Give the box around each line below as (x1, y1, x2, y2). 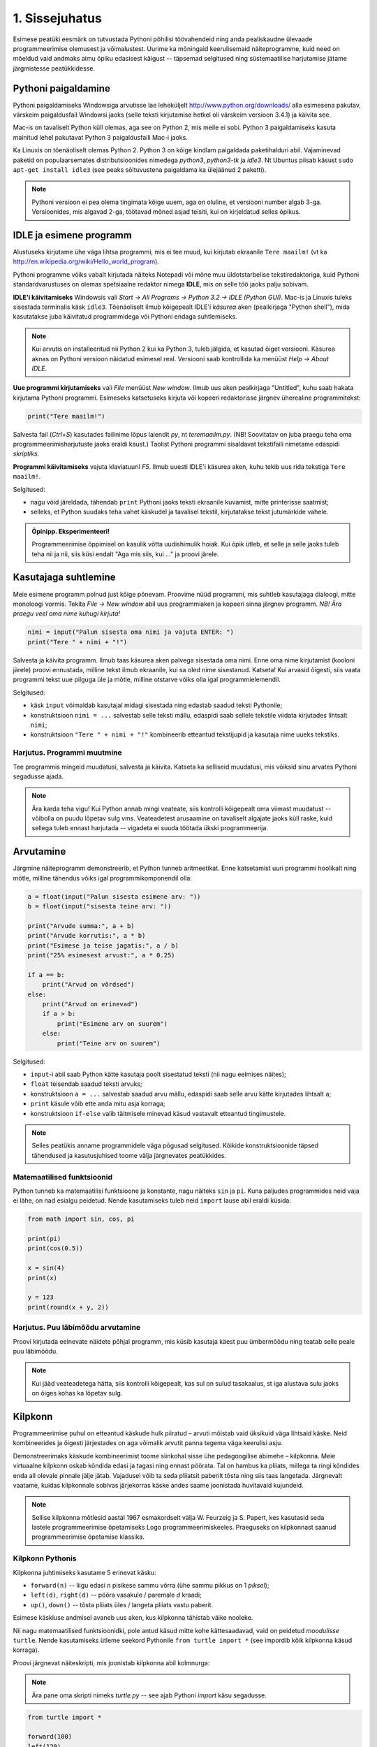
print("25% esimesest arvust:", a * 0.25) (27, 951, 175, 959)
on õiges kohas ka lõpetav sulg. (31, 1389, 123, 1398)
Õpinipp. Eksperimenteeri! (31, 527, 110, 535)
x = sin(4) (27, 1264, 65, 1272)
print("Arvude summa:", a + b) (27, 922, 135, 929)
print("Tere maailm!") (27, 412, 105, 420)
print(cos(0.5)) (27, 1245, 84, 1252)
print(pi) (27, 1235, 61, 1243)
